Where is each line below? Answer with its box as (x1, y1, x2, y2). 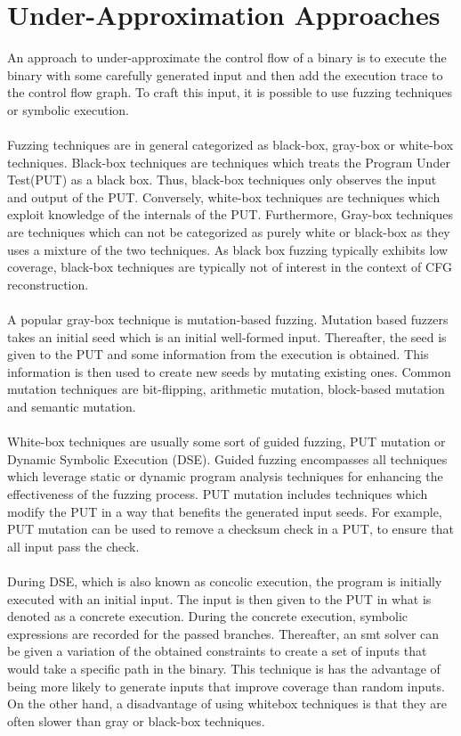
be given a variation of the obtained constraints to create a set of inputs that (7, 642, 427, 660)
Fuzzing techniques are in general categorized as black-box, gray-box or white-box (7, 135, 454, 154)
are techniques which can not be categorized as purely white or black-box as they (7, 223, 450, 241)
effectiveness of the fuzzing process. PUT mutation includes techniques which (7, 484, 428, 503)
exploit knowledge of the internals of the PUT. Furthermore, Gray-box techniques (7, 205, 453, 224)
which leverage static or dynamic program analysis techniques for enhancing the (7, 467, 443, 486)
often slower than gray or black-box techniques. (7, 711, 265, 730)
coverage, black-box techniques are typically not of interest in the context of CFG (7, 258, 452, 276)
